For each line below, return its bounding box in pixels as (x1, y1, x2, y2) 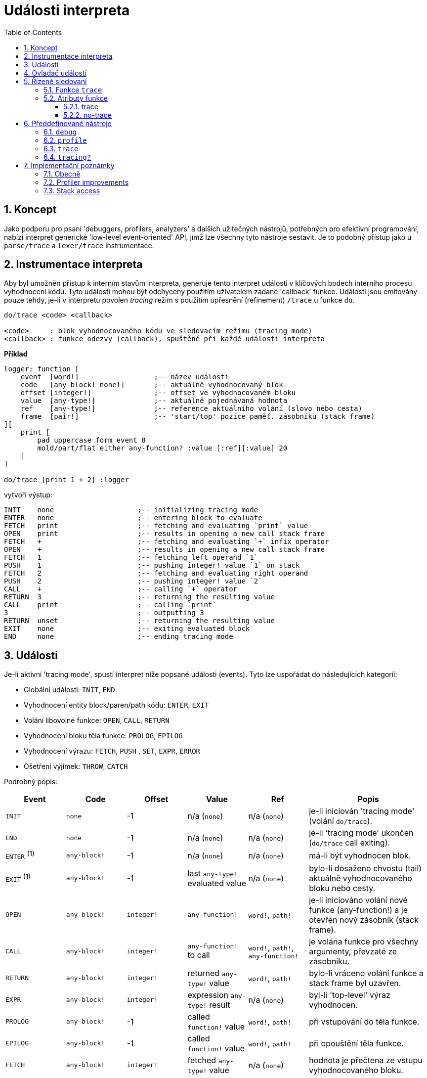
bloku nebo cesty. (309, 883, 376, 893)
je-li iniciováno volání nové (309, 895, 408, 905)
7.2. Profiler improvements (43, 178, 129, 186)
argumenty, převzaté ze (309, 946, 397, 956)
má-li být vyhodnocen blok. (309, 850, 411, 860)
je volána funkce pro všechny (309, 936, 419, 946)
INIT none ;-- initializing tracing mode (4, 506, 258, 514)
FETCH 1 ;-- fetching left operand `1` (4, 553, 258, 562)
